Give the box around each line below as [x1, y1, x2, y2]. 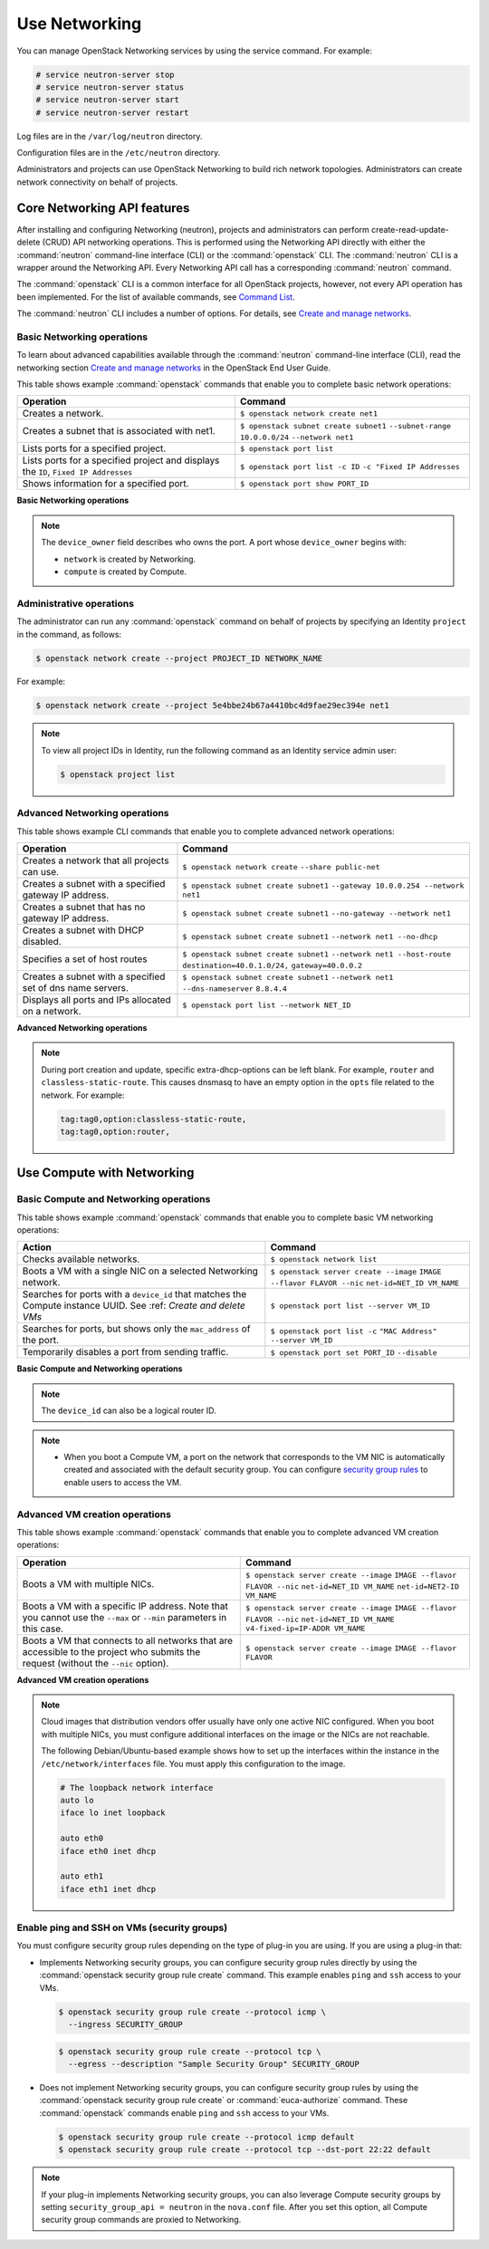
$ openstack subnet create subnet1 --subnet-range [240, 421, 452, 431]
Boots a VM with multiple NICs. [22, 1578, 155, 1591]
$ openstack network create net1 [240, 408, 378, 418]
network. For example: [41, 1090, 126, 1100]
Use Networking [16, 14, 142, 34]
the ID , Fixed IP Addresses [22, 466, 133, 478]
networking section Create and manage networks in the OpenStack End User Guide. [16, 362, 331, 373]
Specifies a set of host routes [22, 952, 149, 965]
